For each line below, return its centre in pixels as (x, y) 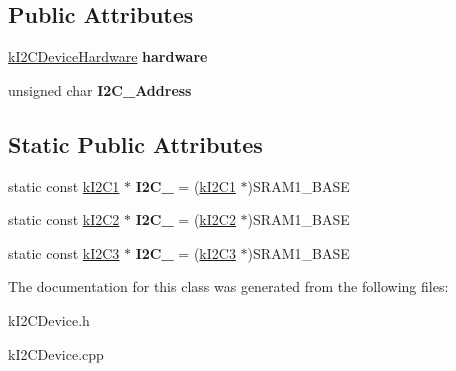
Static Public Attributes (135, 143)
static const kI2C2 (64, 219)
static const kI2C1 (64, 185)
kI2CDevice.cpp (56, 353)
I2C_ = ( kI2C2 (185, 219)
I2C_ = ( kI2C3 (185, 252)
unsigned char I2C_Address (100, 89)
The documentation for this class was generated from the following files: (228, 286)
